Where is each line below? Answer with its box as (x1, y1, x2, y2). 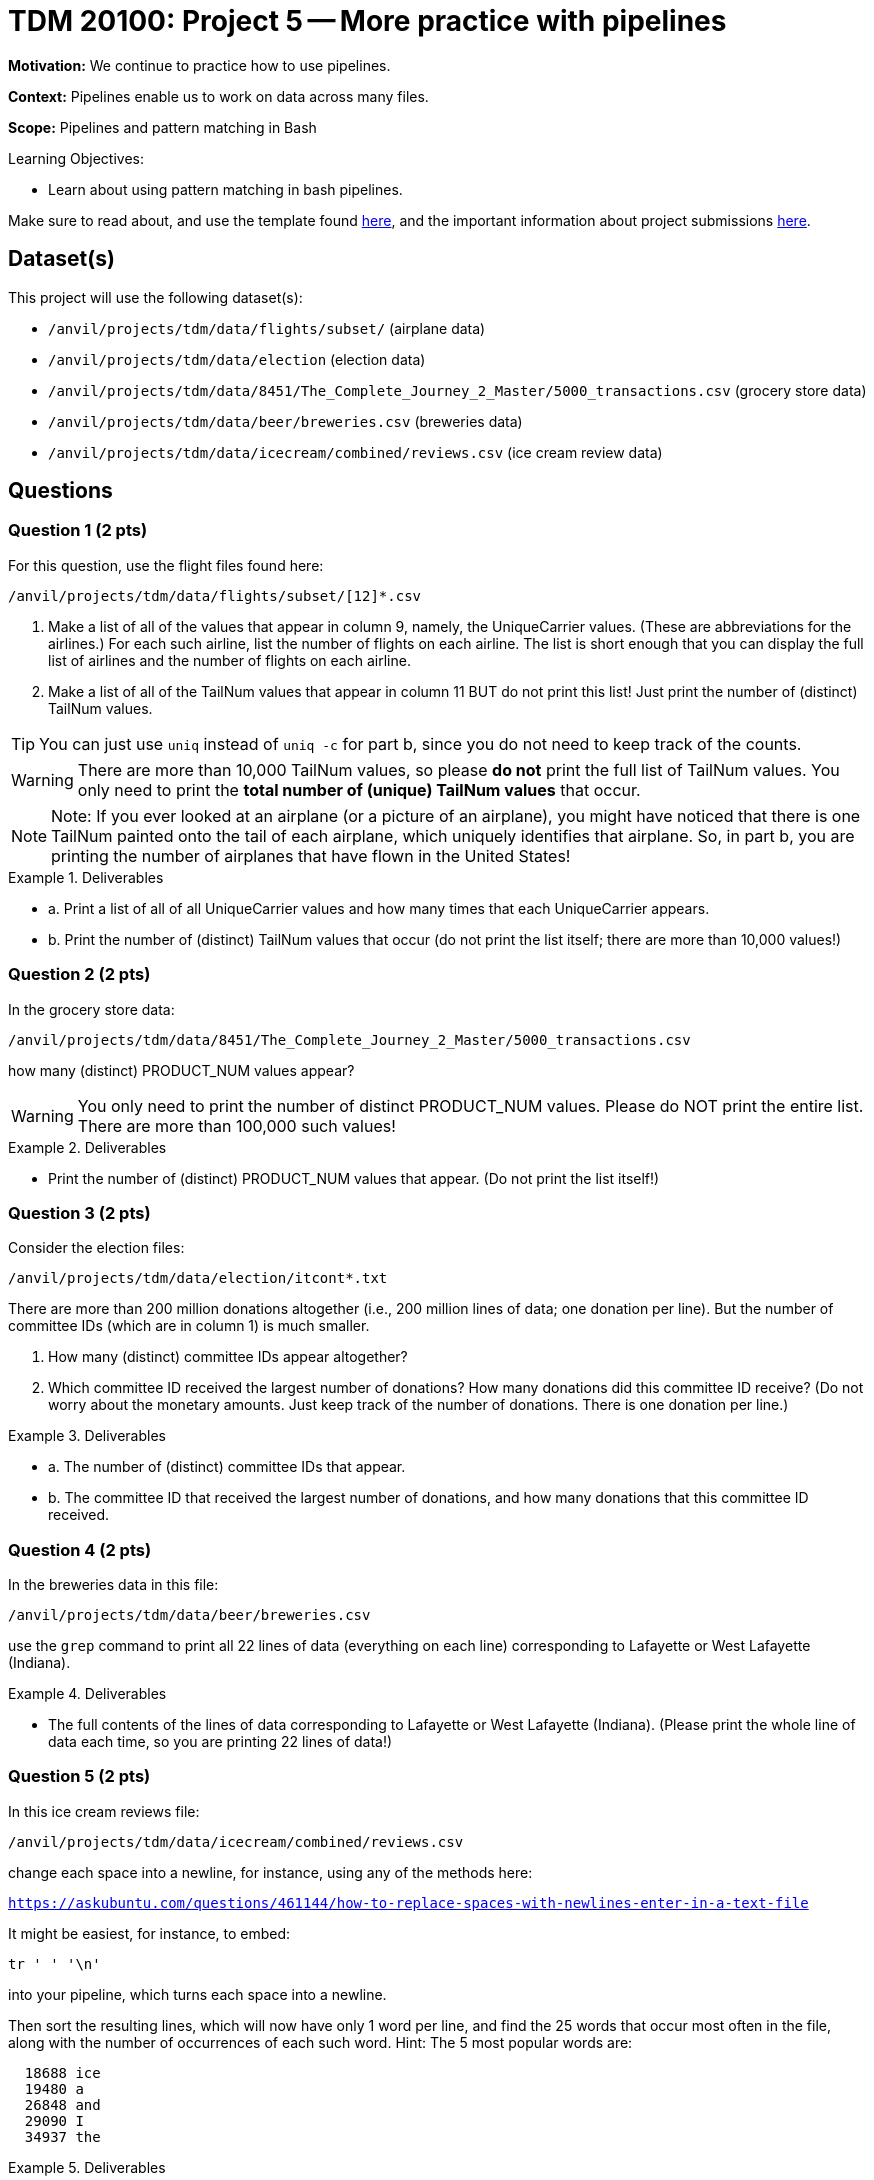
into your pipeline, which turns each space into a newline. (8, 1985, 387, 2003)
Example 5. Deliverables (8, 2158, 166, 2176)
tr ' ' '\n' (8, 1955, 101, 1972)
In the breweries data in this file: (8, 1576, 219, 1594)
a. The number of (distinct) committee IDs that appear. (48, 1458, 406, 1476)
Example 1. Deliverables (8, 868, 164, 886)
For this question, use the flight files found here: (8, 556, 324, 574)
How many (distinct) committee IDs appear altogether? (48, 1348, 408, 1366)
